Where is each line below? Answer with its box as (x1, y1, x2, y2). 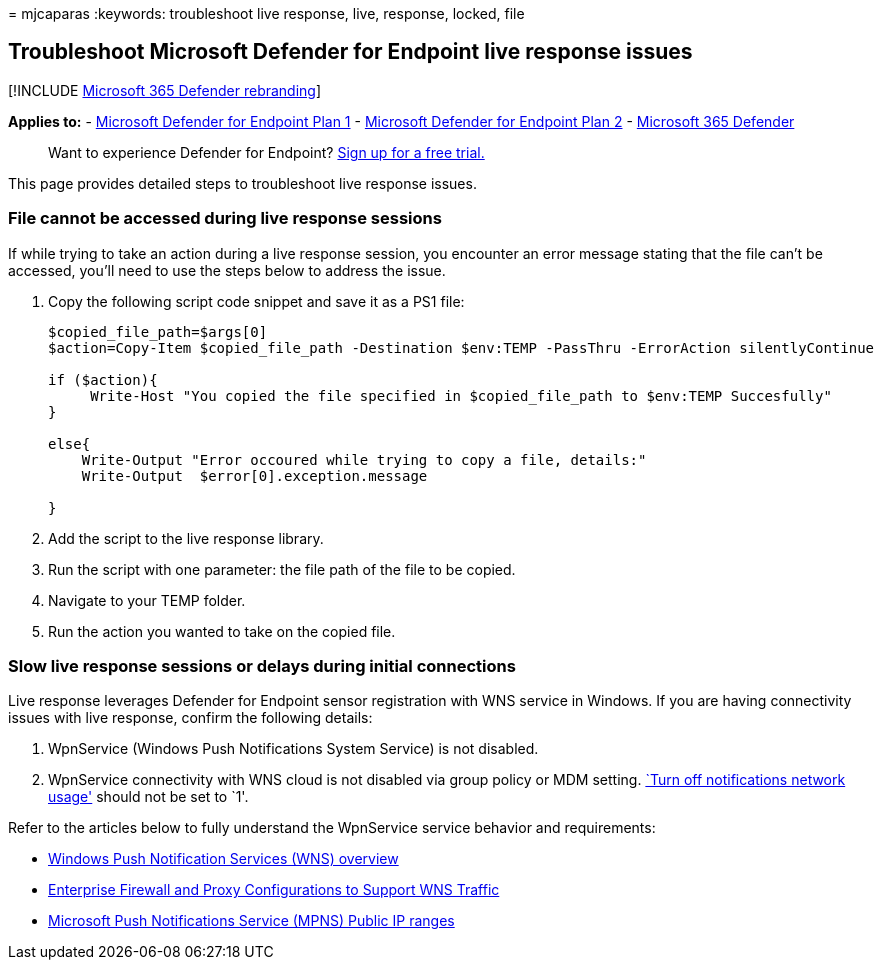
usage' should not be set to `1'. (48, 788, 249, 806)
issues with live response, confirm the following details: (8, 709, 373, 727)
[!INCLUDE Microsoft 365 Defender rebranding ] (8, 81, 322, 99)
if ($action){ (48, 371, 158, 388)
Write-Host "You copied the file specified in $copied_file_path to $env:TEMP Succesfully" (90, 387, 832, 404)
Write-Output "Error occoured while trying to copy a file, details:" (81, 451, 647, 468)
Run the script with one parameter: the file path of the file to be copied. (48, 560, 516, 578)
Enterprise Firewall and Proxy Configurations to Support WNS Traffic (48, 881, 500, 899)
